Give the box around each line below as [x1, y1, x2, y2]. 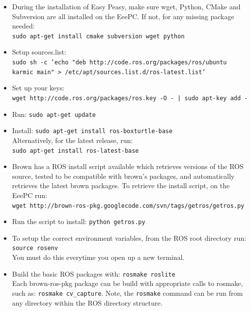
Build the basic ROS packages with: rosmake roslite [12, 268, 175, 279]
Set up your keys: [12, 83, 65, 93]
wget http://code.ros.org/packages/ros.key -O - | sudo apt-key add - [12, 94, 248, 102]
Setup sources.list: [12, 47, 66, 57]
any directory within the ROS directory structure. [12, 297, 163, 308]
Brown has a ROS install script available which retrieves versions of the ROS [12, 161, 244, 171]
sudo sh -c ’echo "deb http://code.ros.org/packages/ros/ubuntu [12, 59, 227, 66]
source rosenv [12, 245, 58, 252]
